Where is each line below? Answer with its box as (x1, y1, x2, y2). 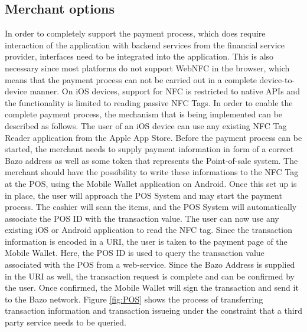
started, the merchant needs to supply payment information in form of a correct (5, 143, 294, 155)
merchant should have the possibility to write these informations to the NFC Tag (5, 166, 299, 178)
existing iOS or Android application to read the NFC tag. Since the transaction (5, 223, 293, 236)
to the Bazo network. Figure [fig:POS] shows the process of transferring (5, 292, 263, 305)
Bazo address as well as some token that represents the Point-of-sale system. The (5, 154, 298, 166)
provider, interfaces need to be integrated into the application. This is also (5, 50, 274, 63)
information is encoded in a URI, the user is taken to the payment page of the (5, 235, 288, 247)
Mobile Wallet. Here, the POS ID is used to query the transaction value (5, 246, 264, 259)
